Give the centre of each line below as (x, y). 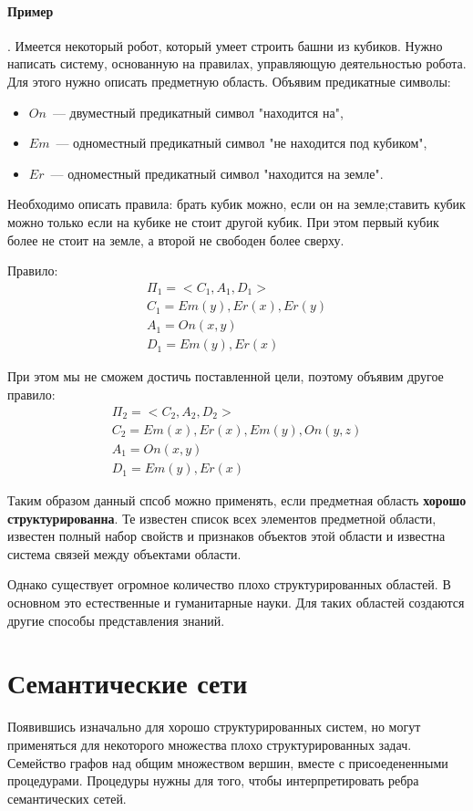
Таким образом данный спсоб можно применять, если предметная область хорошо (237, 500)
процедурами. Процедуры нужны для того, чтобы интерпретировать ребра (213, 780)
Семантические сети (128, 683)
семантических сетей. (67, 798)
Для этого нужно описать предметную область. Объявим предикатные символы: (229, 81)
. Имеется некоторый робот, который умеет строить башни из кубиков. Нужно (225, 45)
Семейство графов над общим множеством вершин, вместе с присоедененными (228, 762)
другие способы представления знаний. (116, 620)
